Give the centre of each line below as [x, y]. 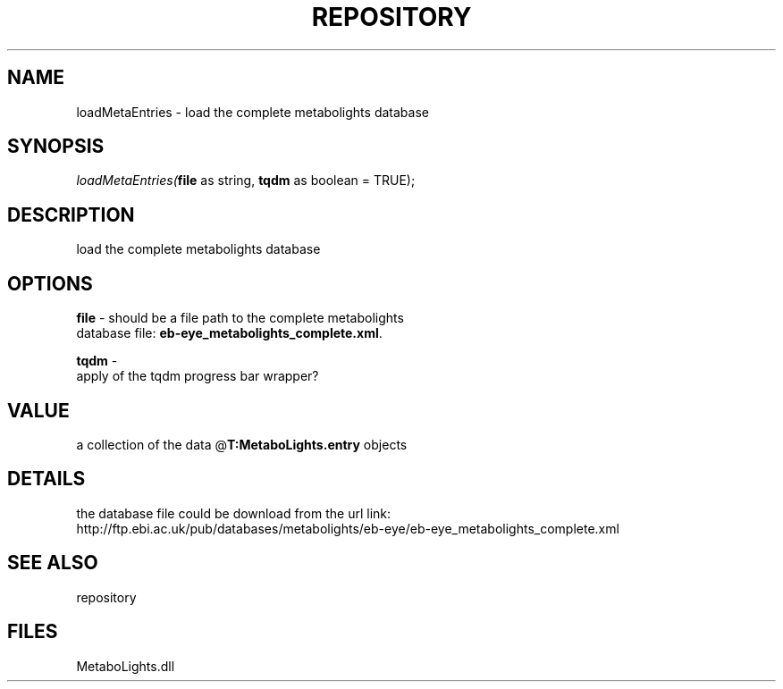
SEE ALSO [53, 563]
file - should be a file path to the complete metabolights [240, 318]
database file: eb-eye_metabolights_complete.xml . [229, 333]
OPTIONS [50, 283]
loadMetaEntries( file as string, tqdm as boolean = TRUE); [246, 181]
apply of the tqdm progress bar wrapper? [198, 376]
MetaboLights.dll [126, 666]
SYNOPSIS [56, 147]
